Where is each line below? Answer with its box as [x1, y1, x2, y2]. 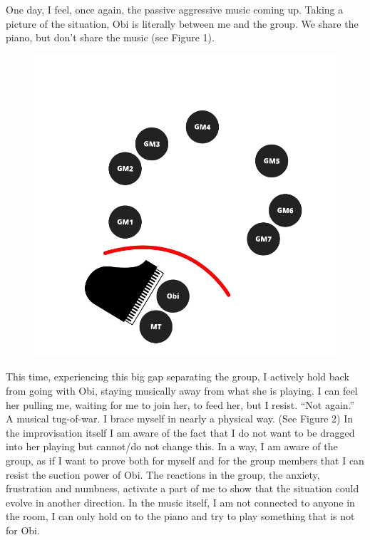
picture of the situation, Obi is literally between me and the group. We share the [6, 16, 359, 31]
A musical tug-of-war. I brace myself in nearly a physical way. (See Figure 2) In [6, 411, 354, 426]
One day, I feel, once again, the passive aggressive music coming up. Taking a [6, 2, 344, 16]
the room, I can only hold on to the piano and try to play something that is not [6, 509, 355, 524]
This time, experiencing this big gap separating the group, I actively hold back [6, 369, 349, 384]
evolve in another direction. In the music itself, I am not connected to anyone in [6, 494, 355, 509]
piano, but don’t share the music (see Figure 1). [6, 30, 215, 45]
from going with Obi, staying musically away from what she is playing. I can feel [6, 383, 358, 398]
